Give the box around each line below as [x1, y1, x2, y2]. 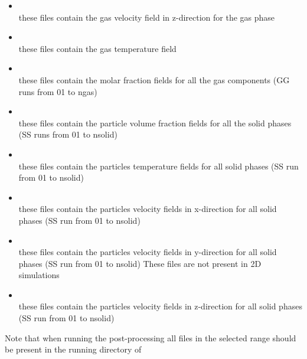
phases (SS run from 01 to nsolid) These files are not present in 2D [18, 257, 262, 269]
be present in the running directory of [5, 343, 142, 355]
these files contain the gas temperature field [18, 42, 177, 54]
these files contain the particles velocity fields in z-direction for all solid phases [18, 300, 302, 312]
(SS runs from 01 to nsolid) [18, 128, 117, 141]
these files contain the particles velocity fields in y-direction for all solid [18, 246, 277, 258]
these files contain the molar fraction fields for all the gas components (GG [18, 73, 290, 86]
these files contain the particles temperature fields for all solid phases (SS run [18, 159, 299, 172]
